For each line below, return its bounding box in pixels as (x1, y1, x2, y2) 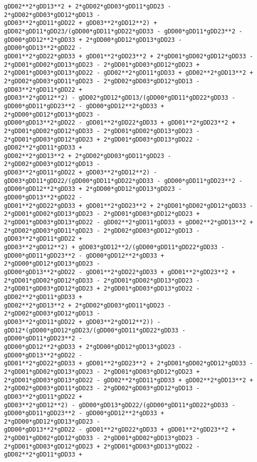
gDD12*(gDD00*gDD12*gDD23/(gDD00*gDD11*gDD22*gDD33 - (4, 326, 186, 334)
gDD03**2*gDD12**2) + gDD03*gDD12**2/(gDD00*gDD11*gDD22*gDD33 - (4, 244, 225, 251)
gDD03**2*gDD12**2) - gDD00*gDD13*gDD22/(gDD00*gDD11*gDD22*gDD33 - (4, 401, 236, 409)
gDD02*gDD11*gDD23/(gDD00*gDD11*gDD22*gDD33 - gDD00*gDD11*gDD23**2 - (4, 27, 243, 35)
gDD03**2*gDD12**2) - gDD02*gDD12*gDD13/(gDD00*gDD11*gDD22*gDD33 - (4, 94, 236, 102)
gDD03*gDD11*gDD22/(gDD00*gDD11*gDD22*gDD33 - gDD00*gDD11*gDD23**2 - (4, 177, 243, 184)
